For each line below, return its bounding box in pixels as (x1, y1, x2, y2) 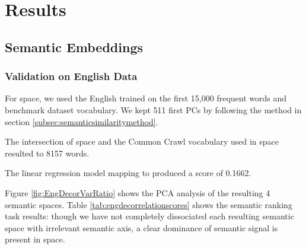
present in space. (5, 233, 65, 245)
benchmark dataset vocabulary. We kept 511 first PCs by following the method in (5, 103, 302, 116)
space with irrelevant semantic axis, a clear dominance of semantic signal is (5, 221, 278, 234)
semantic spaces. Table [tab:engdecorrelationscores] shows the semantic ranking (5, 198, 292, 210)
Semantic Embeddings (5, 37, 143, 56)
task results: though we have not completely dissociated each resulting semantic (5, 210, 294, 222)
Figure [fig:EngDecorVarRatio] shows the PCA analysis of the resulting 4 (5, 186, 270, 199)
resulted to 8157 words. (5, 146, 90, 159)
